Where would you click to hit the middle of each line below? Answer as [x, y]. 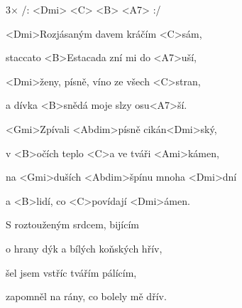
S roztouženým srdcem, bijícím [72, 224]
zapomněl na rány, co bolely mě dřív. [86, 296]
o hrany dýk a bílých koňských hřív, [84, 248]
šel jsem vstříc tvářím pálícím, [71, 272]
